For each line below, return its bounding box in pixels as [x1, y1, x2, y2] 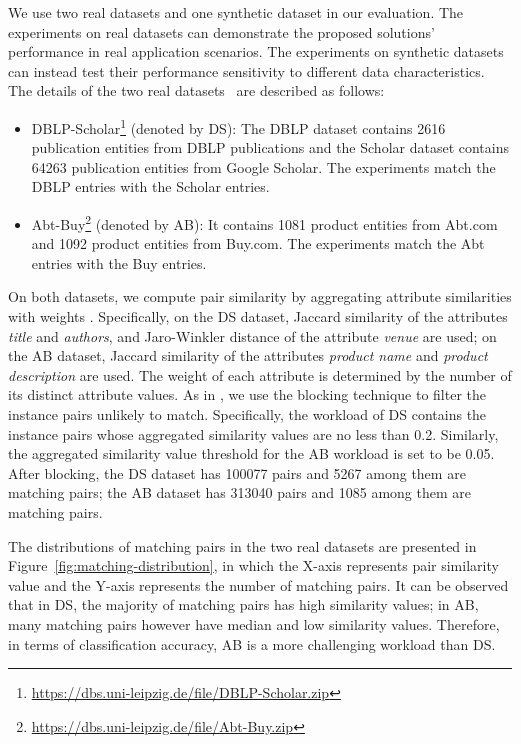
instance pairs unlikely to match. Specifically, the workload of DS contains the [8, 404, 487, 424]
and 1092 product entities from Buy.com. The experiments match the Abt [31, 233, 485, 254]
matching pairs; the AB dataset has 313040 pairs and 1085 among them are [8, 482, 471, 503]
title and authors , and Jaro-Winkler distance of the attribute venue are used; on [8, 325, 497, 346]
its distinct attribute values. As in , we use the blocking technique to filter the [8, 384, 487, 405]
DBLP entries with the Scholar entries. [31, 176, 270, 197]
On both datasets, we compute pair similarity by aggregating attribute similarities [8, 286, 512, 307]
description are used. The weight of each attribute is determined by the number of [8, 364, 512, 385]
